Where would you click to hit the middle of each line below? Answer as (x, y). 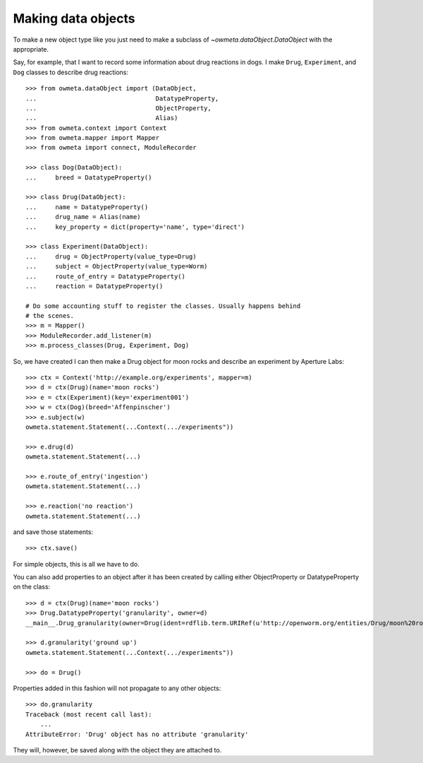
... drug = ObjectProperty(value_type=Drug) (111, 256)
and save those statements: (53, 532)
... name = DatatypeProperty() (87, 207)
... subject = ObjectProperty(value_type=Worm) (117, 266)
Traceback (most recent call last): (89, 714)
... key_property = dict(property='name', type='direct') (135, 227)
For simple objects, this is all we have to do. (76, 564)
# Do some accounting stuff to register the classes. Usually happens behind (163, 306)
